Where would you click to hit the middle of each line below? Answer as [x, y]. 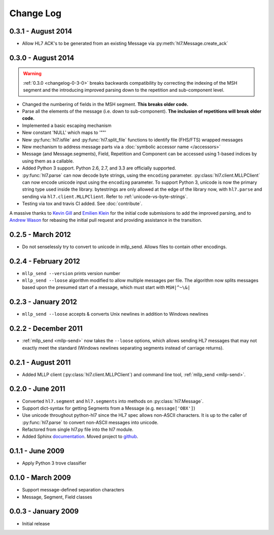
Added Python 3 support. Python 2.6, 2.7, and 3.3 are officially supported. [99, 168]
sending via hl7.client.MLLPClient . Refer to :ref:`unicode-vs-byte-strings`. [105, 196]
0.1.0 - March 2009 [40, 478]
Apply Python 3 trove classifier [54, 463]
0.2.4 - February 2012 [45, 261]
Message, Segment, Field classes [57, 497]
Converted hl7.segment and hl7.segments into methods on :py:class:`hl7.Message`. [113, 401]
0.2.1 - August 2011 [40, 362]
